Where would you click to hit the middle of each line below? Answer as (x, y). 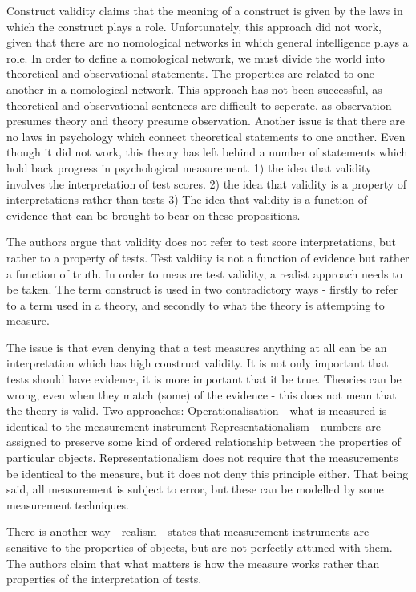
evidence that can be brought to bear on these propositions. (153, 215)
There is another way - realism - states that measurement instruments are (188, 531)
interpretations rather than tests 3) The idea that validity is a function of (187, 199)
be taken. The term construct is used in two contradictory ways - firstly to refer (202, 289)
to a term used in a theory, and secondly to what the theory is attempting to (196, 304)
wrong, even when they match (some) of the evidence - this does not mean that (202, 394)
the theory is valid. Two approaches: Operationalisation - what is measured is (197, 410)
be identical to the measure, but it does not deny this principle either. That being (208, 473)
